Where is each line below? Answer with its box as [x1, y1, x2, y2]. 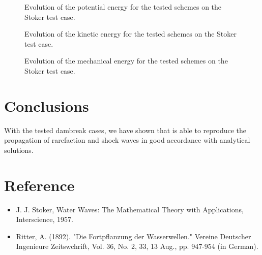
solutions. [4, 144, 34, 155]
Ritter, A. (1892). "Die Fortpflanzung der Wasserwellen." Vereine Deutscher [16, 231, 251, 241]
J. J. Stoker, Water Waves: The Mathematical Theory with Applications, [16, 204, 244, 214]
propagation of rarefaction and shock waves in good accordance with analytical [4, 135, 250, 145]
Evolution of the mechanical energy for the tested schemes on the [24, 55, 228, 66]
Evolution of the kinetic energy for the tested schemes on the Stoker [24, 28, 237, 39]
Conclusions [4, 95, 89, 116]
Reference [4, 174, 75, 195]
